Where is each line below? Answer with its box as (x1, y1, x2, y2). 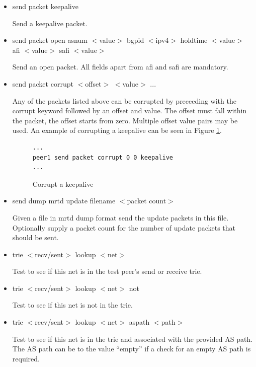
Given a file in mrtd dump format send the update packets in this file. (12, 212, 229, 223)
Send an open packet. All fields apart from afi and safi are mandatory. (12, 61, 228, 72)
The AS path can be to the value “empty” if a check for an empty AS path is (12, 343, 251, 354)
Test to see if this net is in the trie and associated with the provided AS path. (12, 333, 253, 344)
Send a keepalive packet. (12, 18, 88, 28)
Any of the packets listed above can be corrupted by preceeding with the (12, 95, 236, 106)
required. (12, 353, 40, 363)
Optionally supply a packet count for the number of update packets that (12, 222, 236, 233)
